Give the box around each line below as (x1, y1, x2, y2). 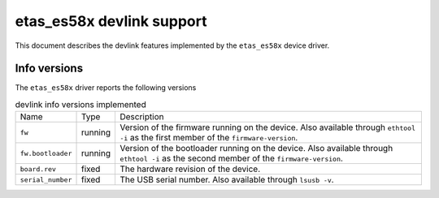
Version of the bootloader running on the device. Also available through (119, 143, 393, 154)
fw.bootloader (20, 148, 72, 157)
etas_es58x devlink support (15, 12, 207, 30)
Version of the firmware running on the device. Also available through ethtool (119, 122, 416, 133)
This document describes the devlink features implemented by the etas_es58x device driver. (15, 41, 330, 50)
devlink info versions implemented (15, 99, 146, 110)
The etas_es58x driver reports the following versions (15, 83, 197, 93)
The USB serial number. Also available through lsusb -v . (119, 174, 334, 186)
